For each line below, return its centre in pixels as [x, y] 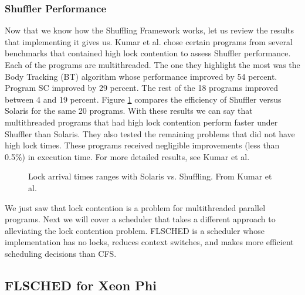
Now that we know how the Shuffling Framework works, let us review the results [149, 30]
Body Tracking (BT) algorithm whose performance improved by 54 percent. [141, 76]
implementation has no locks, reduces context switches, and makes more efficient [149, 242]
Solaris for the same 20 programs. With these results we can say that [129, 111]
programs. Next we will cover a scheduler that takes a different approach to [140, 219]
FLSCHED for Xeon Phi [81, 285]
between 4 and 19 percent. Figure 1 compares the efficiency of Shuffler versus [143, 99]
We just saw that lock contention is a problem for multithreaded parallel [135, 207]
